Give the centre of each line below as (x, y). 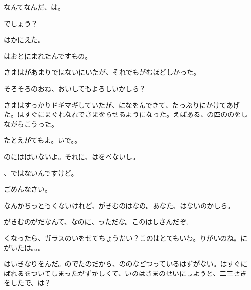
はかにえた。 (24, 40)
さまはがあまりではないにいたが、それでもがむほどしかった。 (102, 72)
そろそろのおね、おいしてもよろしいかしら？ (75, 88)
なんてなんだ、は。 (34, 7)
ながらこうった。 (31, 123)
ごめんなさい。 (28, 189)
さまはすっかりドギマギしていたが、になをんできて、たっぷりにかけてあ (118, 105)
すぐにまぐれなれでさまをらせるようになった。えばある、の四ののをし (136, 114)
